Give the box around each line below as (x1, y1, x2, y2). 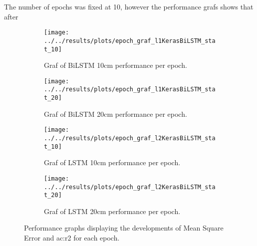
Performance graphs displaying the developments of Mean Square (24, 223, 224, 233)
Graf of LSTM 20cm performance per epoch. (44, 206, 181, 216)
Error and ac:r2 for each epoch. (24, 233, 120, 243)
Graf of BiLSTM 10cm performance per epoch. (44, 60, 187, 70)
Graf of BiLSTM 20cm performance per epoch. (44, 108, 187, 119)
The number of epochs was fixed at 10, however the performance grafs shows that (4, 1, 254, 11)
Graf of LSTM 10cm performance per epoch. (44, 157, 181, 168)
